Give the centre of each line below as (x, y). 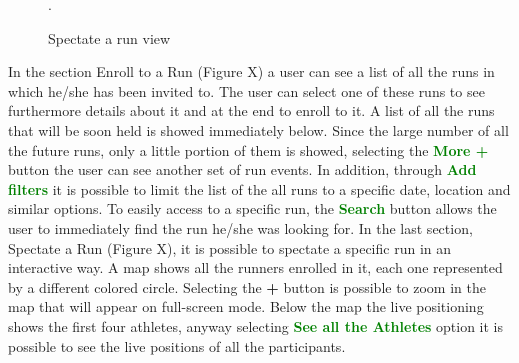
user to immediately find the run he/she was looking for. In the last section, (240, 227)
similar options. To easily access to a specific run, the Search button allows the (252, 208)
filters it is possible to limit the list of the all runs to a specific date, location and (259, 188)
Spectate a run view (109, 37)
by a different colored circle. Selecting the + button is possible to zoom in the (247, 286)
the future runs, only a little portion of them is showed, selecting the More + (248, 149)
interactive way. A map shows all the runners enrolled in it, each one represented (255, 267)
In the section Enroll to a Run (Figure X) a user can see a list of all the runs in (251, 71)
